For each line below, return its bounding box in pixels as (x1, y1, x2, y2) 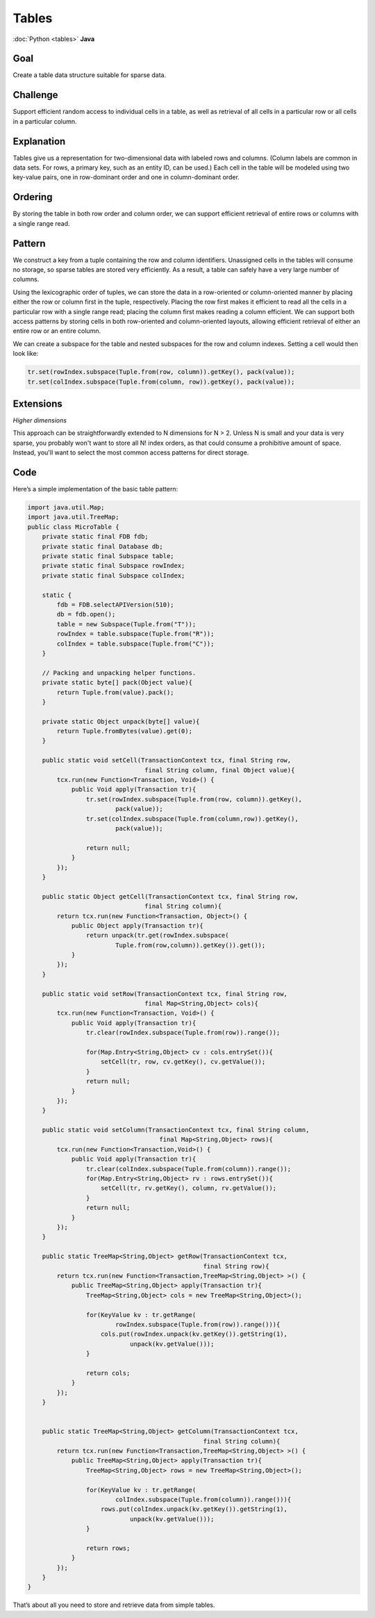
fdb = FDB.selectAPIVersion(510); (56, 601, 174, 608)
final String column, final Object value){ (144, 766, 295, 774)
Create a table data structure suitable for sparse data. (12, 71, 167, 79)
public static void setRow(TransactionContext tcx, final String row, (42, 990, 288, 997)
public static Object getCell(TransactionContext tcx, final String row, (42, 892, 299, 900)
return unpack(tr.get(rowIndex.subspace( (85, 931, 229, 940)
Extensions (12, 398, 62, 409)
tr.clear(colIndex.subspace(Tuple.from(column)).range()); (85, 1165, 292, 1172)
